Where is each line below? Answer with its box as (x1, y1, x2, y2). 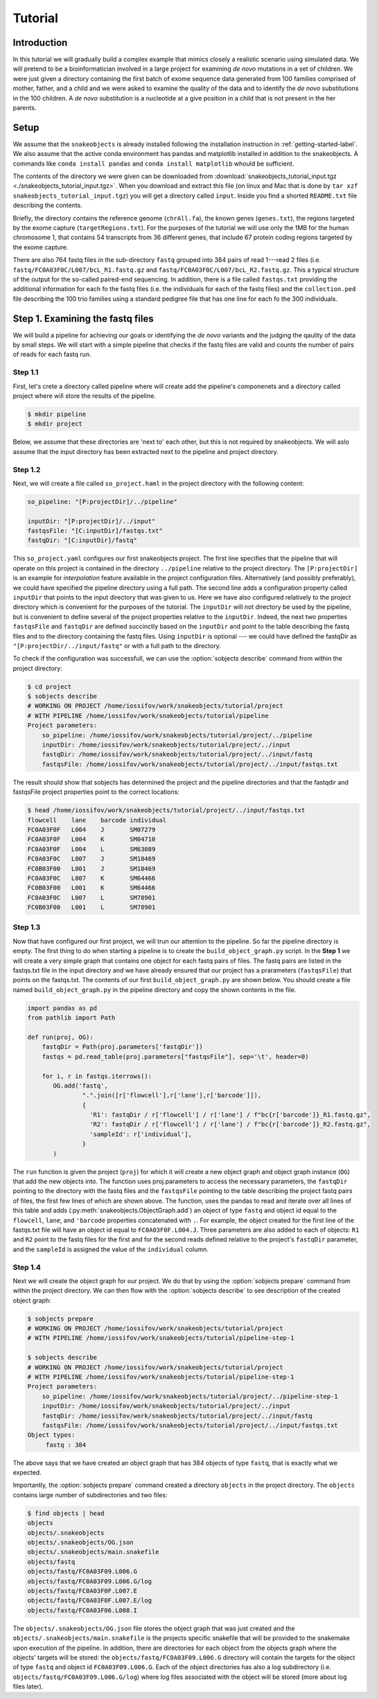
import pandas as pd (27, 1004, 97, 1012)
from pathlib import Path (27, 1014, 116, 1022)
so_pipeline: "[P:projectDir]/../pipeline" (27, 498, 178, 505)
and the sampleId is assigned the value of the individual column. (12, 1245, 209, 1253)
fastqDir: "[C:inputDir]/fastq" (27, 537, 138, 544)
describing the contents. (12, 201, 83, 209)
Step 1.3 (12, 923, 41, 932)
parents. (12, 104, 37, 112)
